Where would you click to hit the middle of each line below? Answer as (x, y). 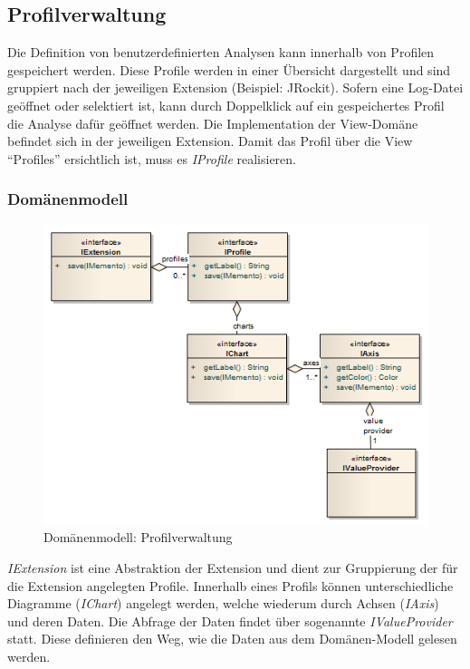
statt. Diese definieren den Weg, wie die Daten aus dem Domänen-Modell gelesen (232, 639)
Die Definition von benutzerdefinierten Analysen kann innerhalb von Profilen (221, 52)
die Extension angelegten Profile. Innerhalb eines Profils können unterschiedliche (230, 585)
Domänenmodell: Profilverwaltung (138, 537)
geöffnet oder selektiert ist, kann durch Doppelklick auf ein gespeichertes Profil (226, 105)
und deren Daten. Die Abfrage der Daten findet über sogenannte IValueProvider (230, 621)
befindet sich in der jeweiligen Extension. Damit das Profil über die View (210, 141)
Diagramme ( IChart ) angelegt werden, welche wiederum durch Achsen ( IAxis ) (223, 603)
